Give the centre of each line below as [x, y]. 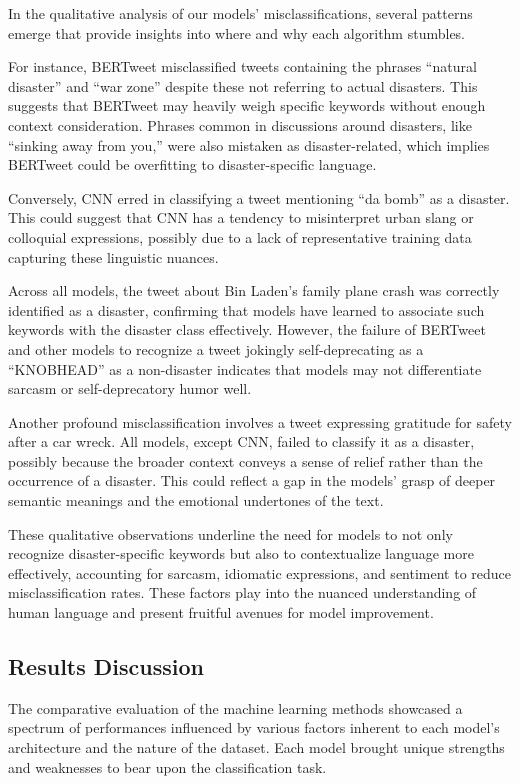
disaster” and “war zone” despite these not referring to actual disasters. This [243, 85]
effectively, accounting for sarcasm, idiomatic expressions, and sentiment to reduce [260, 572]
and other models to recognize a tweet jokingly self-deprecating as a [216, 348]
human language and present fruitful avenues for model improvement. [221, 612]
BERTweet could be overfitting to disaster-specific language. [192, 164]
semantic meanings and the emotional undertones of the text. [196, 500]
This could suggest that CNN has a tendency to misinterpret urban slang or [241, 217]
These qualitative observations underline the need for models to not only [230, 533]
